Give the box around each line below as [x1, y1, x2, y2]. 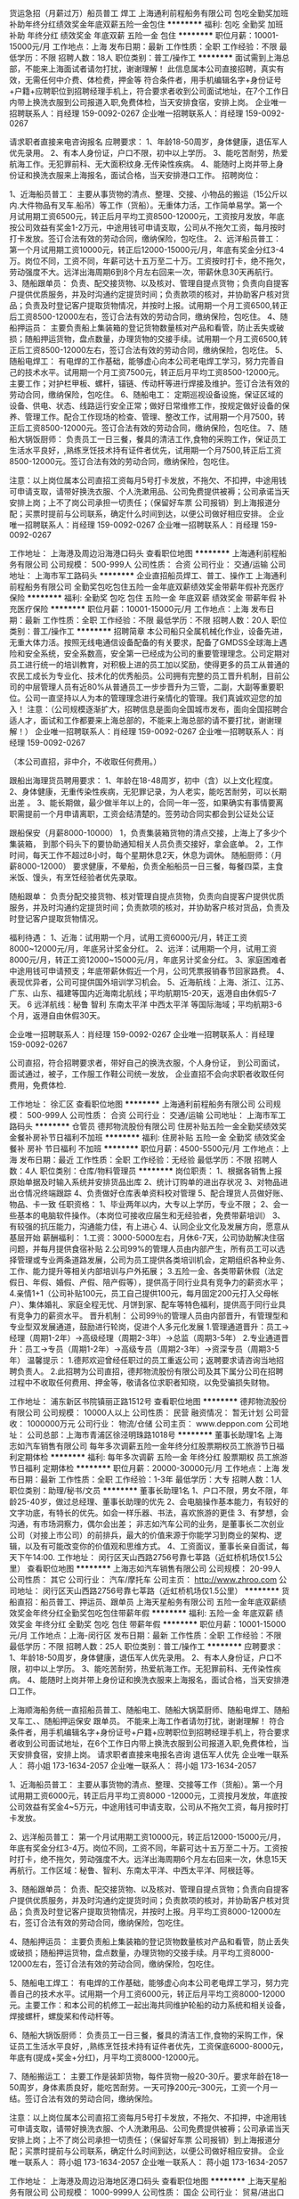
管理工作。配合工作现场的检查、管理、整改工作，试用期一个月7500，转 [24, 412, 286, 421]
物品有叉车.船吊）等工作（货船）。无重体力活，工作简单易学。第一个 [35, 200, 283, 210]
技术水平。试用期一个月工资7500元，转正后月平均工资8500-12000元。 [24, 367, 285, 377]
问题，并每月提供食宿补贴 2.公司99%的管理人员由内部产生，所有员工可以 [9, 1244, 278, 1254]
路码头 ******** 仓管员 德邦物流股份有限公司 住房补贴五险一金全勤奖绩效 [9, 1121, 279, 1132]
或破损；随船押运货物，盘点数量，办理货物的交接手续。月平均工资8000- [9, 1948, 274, 1958]
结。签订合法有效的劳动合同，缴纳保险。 [9, 2093, 158, 2104]
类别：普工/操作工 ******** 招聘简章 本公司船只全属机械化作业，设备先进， [9, 626, 287, 636]
